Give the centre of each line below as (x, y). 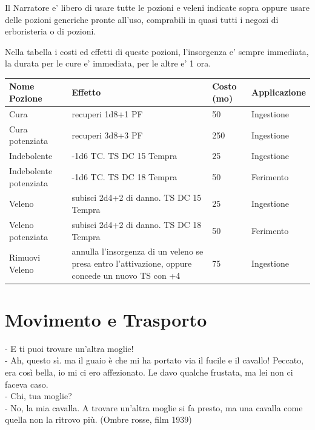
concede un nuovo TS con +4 (126, 275)
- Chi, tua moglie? (38, 396)
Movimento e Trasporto (106, 319)
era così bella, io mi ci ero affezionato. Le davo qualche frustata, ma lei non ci (149, 372)
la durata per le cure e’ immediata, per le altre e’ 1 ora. (108, 63)
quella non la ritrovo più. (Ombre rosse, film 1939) (98, 419)
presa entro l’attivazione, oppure (132, 263)
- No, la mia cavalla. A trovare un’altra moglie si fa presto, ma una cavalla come (154, 407)
